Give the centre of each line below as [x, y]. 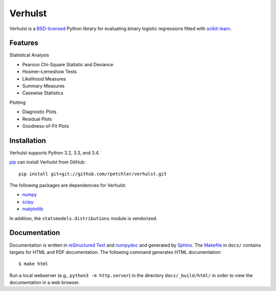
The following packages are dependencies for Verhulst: [68, 186]
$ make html [33, 264]
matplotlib [33, 209]
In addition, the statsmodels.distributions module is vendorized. [84, 218]
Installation [28, 140]
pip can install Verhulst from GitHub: [48, 162]
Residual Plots [37, 119]
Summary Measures [43, 86]
